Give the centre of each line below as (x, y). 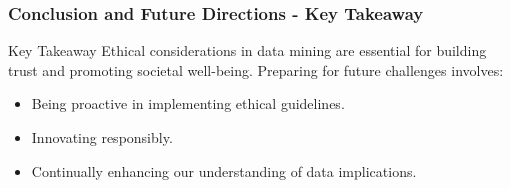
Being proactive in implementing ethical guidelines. (188, 103)
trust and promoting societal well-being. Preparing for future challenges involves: (256, 69)
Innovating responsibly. (102, 137)
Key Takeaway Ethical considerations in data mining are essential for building (247, 50)
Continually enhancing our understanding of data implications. (224, 170)
